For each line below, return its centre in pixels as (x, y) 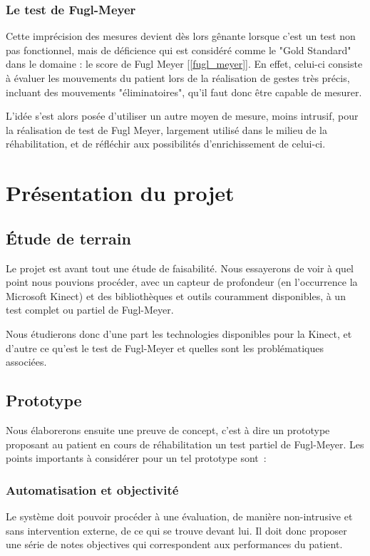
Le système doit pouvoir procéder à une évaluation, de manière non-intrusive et (179, 516)
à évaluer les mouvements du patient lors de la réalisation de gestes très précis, (178, 78)
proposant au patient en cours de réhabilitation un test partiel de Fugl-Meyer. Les (185, 444)
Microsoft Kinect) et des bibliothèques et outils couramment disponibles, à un (176, 295)
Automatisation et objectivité (92, 489)
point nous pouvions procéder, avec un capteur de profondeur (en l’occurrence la (182, 282)
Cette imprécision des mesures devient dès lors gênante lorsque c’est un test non (181, 36)
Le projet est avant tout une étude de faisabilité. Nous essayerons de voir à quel (180, 268)
